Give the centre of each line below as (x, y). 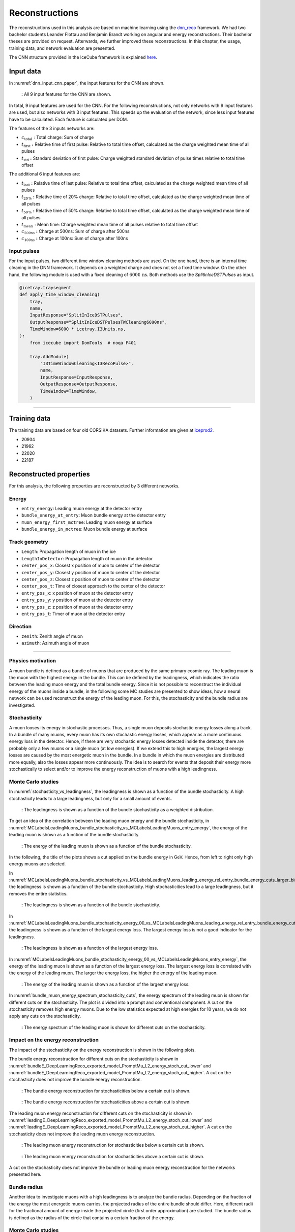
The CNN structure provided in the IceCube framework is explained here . (83, 57)
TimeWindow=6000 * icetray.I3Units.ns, (78, 329)
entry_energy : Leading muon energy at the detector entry (82, 509)
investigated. (22, 705)
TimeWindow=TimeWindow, (69, 391)
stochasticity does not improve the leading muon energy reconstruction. (82, 1134)
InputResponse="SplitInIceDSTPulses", (76, 315)
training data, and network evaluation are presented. (62, 48)
